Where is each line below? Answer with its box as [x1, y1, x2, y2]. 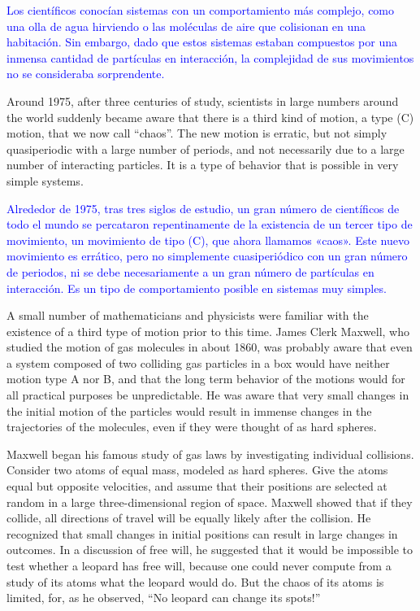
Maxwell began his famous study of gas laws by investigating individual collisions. [6, 445, 414, 462]
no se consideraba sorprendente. [6, 65, 165, 82]
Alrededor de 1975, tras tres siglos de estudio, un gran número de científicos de [6, 199, 400, 216]
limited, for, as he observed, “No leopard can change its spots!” [6, 589, 321, 606]
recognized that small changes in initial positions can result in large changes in [6, 525, 398, 542]
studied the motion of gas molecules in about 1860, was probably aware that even [6, 338, 413, 356]
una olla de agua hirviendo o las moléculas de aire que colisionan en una [6, 17, 366, 34]
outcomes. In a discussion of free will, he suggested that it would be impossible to [6, 541, 413, 558]
